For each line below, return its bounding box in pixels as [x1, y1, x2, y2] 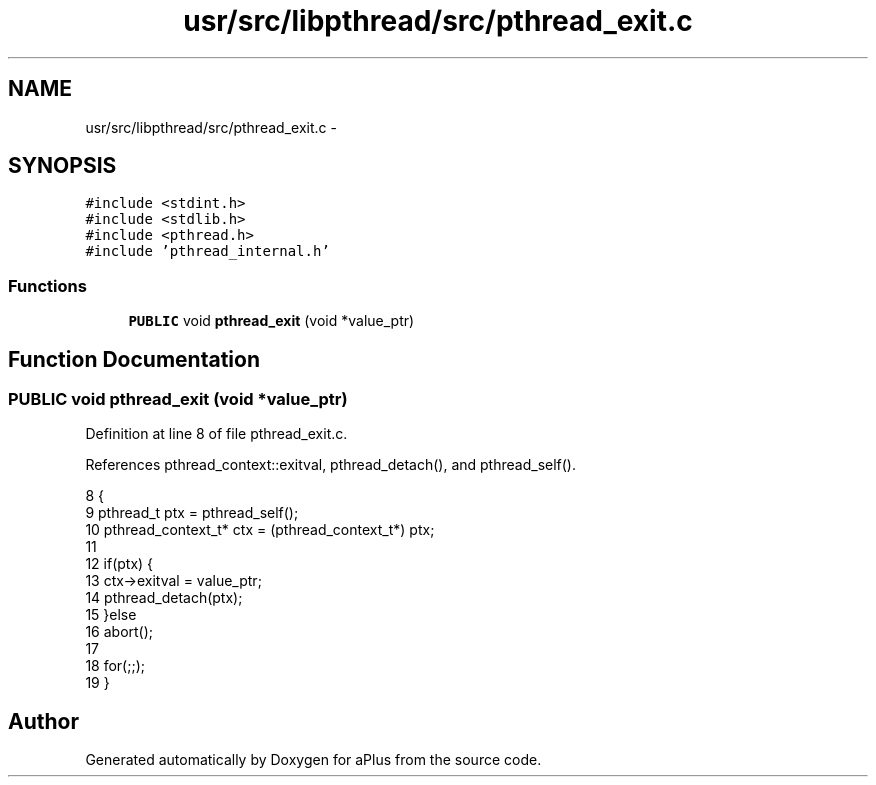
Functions [8, 275, 87, 296]
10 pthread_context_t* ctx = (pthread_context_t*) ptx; [85, 521, 435, 539]
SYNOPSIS [8, 153, 117, 179]
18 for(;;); [85, 657, 146, 675]
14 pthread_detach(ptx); [85, 589, 243, 607]
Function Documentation [8, 346, 260, 372]
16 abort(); [85, 623, 154, 641]
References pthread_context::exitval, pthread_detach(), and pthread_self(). [85, 456, 576, 474]
